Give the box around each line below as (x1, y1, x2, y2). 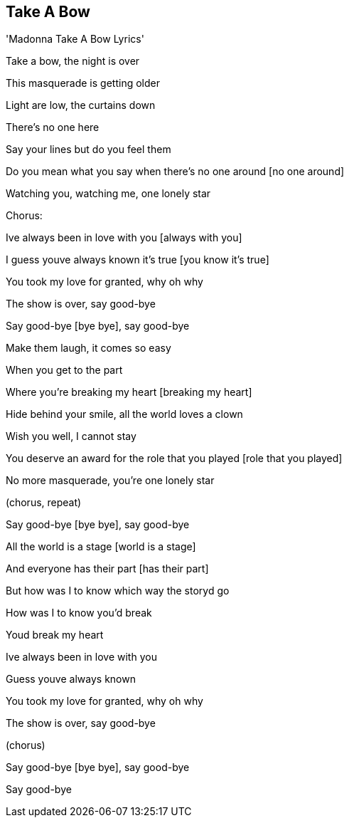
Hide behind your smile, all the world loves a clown (6, 408, 243, 421)
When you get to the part (6, 364, 123, 377)
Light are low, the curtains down (6, 99, 156, 112)
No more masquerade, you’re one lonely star (6, 474, 215, 487)
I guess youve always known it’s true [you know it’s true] (6, 253, 269, 266)
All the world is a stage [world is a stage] (6, 540, 196, 553)
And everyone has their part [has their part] (6, 562, 209, 575)
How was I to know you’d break (6, 607, 152, 619)
